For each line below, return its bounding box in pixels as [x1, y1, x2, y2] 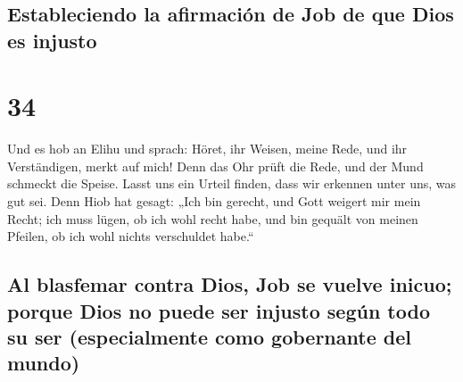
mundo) [7, 349, 80, 377]
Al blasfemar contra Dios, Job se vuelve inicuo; [7, 270, 452, 298]
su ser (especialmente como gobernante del [7, 323, 411, 351]
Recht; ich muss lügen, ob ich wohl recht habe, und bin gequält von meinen [7, 209, 418, 228]
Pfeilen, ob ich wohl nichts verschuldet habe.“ [7, 227, 254, 245]
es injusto [7, 26, 97, 54]
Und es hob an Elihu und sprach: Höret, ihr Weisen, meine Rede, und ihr [7, 139, 408, 158]
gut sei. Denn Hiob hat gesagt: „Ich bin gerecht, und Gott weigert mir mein [7, 192, 421, 211]
